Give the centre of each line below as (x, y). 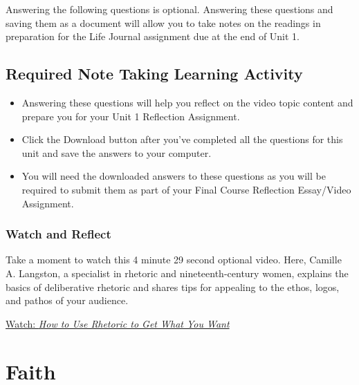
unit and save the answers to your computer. (117, 152)
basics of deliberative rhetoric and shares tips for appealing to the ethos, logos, (173, 287)
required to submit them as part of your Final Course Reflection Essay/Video (186, 189)
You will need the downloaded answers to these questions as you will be (174, 176)
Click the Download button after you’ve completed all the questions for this (182, 139)
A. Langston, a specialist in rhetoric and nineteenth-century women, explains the (177, 273)
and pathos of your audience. (67, 300)
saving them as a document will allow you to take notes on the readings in (163, 22)
